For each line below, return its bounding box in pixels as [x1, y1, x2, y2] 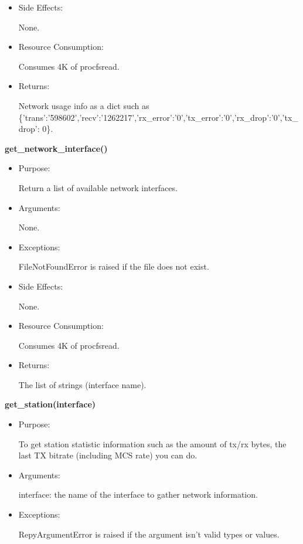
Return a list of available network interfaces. [18, 181, 178, 193]
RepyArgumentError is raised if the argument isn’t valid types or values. [18, 528, 280, 540]
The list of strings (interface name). [18, 378, 147, 390]
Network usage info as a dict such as [18, 99, 149, 111]
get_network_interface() [5, 142, 108, 154]
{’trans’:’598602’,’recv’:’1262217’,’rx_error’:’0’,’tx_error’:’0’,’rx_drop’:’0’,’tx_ [18, 111, 298, 123]
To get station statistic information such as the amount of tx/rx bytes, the [18, 437, 287, 450]
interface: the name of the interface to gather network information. [18, 488, 258, 501]
